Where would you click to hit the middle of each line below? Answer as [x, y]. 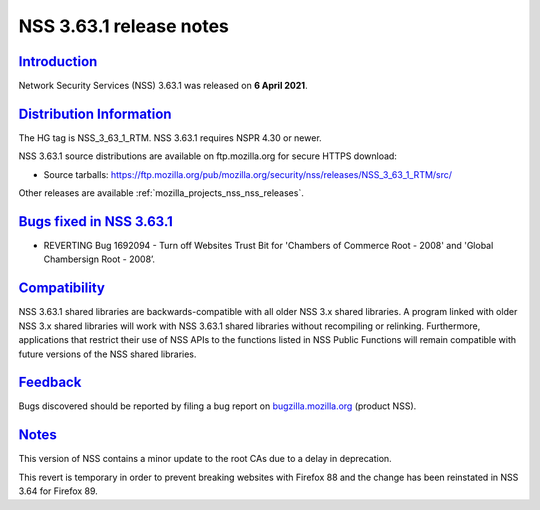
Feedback [50, 382]
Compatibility [61, 288]
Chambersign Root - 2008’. [99, 259]
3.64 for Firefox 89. [58, 491]
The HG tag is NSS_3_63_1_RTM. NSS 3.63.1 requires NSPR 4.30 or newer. [170, 137]
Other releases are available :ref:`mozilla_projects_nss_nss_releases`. [161, 193]
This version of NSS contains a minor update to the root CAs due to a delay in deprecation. [205, 459]
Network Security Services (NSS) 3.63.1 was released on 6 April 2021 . [163, 86]
